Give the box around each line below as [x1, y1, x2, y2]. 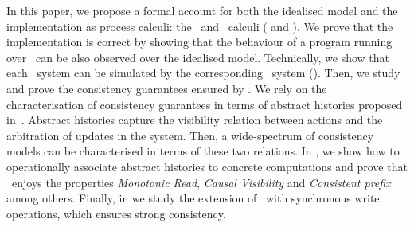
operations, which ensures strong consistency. [6, 205, 226, 221]
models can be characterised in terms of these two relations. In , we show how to [6, 143, 400, 159]
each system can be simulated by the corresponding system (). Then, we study [6, 65, 400, 81]
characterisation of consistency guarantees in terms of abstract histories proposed [6, 96, 403, 112]
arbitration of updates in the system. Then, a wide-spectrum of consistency [6, 127, 374, 143]
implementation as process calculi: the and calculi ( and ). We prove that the [6, 18, 393, 34]
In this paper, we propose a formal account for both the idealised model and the [6, 2, 398, 18]
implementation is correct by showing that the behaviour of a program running [6, 33, 393, 50]
